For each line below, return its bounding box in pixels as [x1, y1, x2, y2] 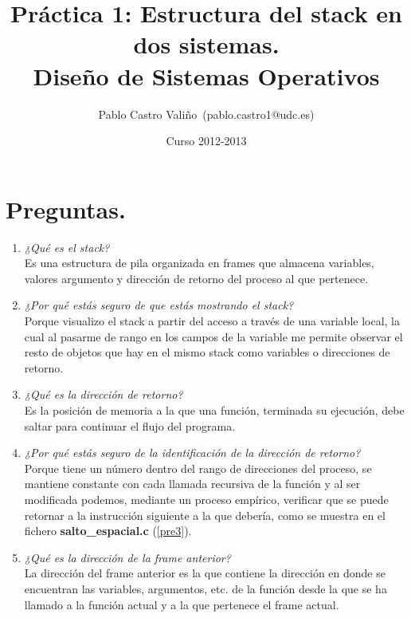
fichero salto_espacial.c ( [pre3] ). [24, 522, 192, 539]
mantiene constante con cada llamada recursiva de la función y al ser [24, 475, 361, 492]
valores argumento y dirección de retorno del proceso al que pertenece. [24, 270, 369, 286]
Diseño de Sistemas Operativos [33, 59, 380, 92]
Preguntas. [6, 192, 126, 225]
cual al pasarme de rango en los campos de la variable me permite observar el [24, 328, 403, 344]
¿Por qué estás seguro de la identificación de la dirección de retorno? [24, 444, 361, 461]
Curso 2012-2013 [166, 132, 247, 149]
